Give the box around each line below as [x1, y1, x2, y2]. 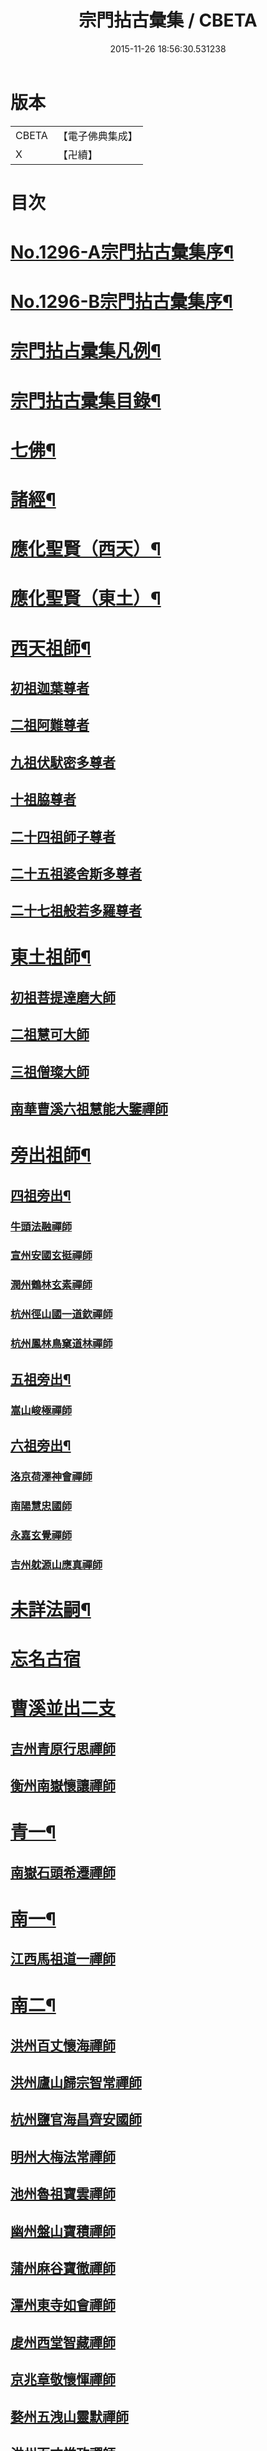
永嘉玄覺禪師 [10, 1528, 73, 1542]
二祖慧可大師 [10, 1026, 90, 1043]
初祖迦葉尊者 [10, 679, 90, 696]
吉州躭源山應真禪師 [10, 1557, 103, 1571]
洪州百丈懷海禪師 [10, 2037, 116, 2054]
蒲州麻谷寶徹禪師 [10, 2260, 116, 2277]
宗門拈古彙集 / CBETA [78, 9, 258, 32]
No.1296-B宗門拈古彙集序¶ [10, 291, 233, 313]
